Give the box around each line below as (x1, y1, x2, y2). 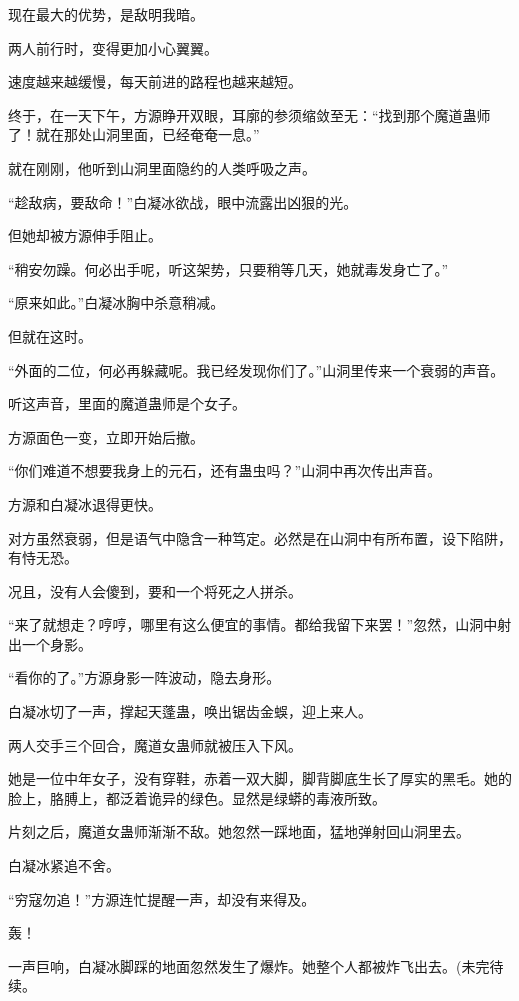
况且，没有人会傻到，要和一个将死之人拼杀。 (8, 580, 302, 601)
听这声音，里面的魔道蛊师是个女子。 (8, 393, 246, 414)
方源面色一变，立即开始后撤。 (8, 426, 204, 447)
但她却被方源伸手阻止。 (8, 225, 162, 246)
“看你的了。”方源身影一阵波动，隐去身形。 (8, 667, 281, 688)
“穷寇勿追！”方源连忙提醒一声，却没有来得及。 (8, 888, 316, 909)
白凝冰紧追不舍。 (8, 855, 120, 876)
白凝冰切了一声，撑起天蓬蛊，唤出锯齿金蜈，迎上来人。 (8, 701, 372, 722)
